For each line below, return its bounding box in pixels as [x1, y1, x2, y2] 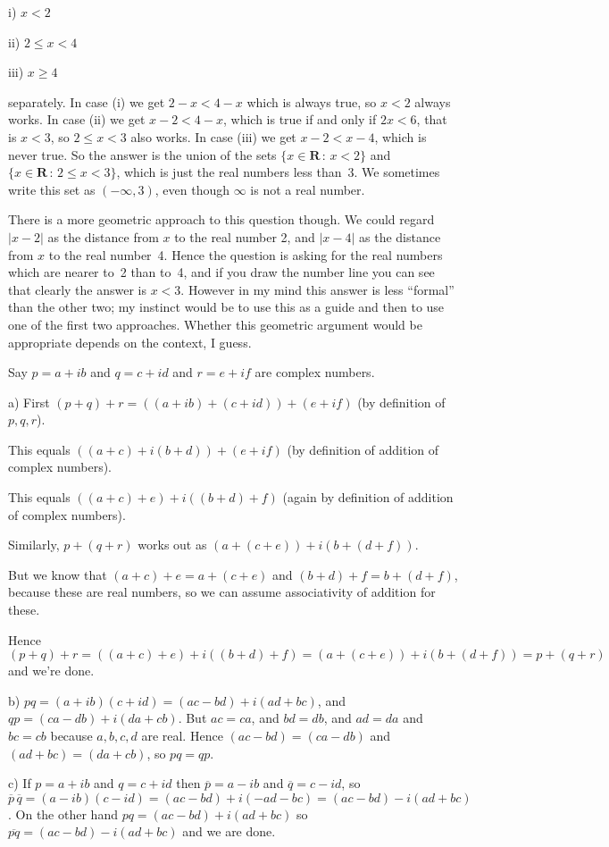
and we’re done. [8, 661, 95, 680]
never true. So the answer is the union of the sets [8, 145, 277, 164]
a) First [8, 392, 50, 411]
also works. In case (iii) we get [130, 127, 296, 146]
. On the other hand [8, 804, 118, 823]
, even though [154, 180, 229, 198]
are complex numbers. [254, 363, 375, 382]
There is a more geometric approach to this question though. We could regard [8, 210, 435, 229]
